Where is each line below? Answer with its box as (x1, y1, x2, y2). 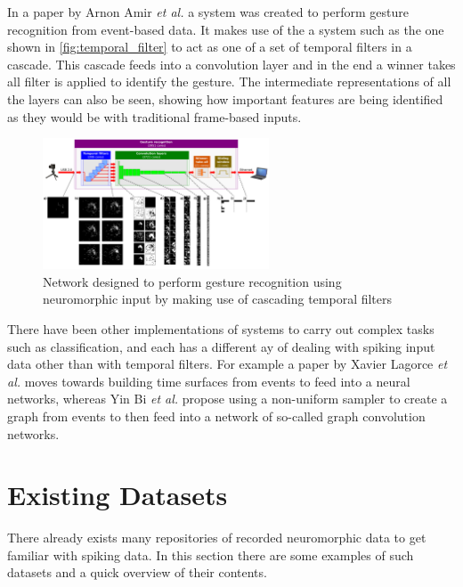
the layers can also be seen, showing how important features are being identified (7, 89, 443, 108)
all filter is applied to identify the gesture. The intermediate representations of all (7, 72, 451, 91)
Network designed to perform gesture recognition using (43, 272, 342, 290)
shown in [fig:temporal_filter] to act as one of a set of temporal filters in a (7, 37, 412, 56)
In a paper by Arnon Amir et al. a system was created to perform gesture (7, 3, 409, 20)
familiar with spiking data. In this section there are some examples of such (7, 545, 414, 564)
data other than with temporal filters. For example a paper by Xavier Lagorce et (7, 355, 448, 373)
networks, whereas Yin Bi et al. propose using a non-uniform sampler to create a (7, 389, 448, 408)
